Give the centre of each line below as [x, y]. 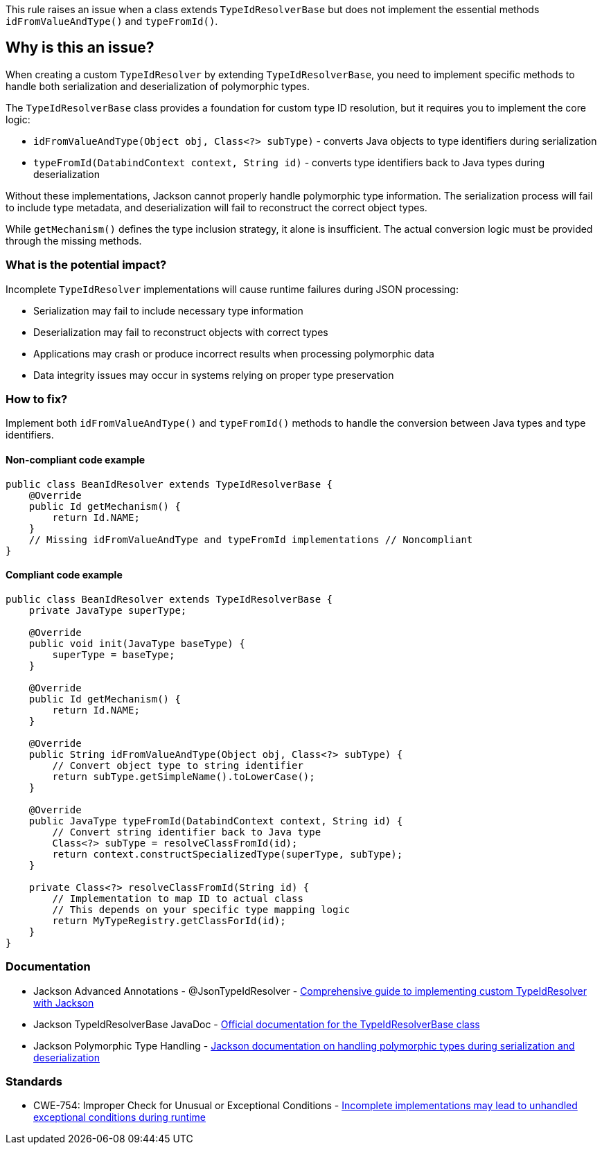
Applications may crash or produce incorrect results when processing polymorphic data [234, 353]
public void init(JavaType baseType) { [137, 643]
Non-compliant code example [76, 459]
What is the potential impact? [86, 265]
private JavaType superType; [108, 610]
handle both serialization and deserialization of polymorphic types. [158, 86]
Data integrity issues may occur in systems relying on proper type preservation [214, 375]
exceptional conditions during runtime [119, 1117]
